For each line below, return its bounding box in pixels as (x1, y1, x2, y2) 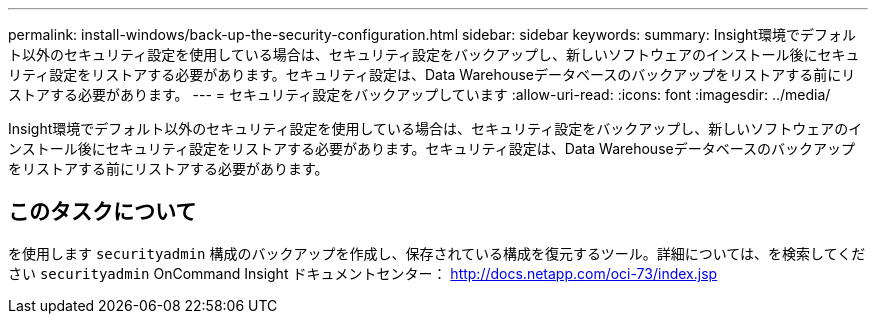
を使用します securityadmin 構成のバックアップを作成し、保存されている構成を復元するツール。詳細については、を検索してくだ (8, 244, 866, 262)
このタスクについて (8, 199, 197, 225)
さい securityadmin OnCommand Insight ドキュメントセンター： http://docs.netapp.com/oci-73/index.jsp (8, 264, 718, 282)
